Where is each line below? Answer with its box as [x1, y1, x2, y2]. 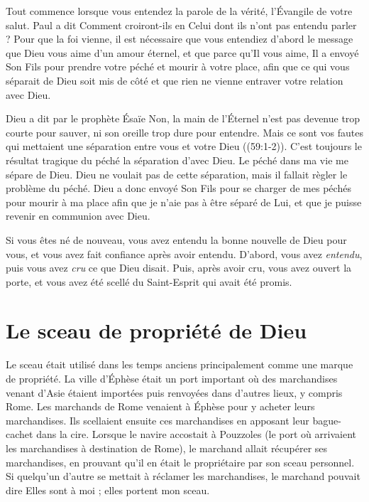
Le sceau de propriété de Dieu [6, 316, 307, 345]
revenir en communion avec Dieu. [6, 208, 150, 223]
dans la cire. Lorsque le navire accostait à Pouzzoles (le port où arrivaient [36, 427, 356, 442]
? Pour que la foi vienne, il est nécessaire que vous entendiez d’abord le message [6, 31, 353, 46]
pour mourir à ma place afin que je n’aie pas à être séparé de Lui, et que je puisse [6, 194, 362, 209]
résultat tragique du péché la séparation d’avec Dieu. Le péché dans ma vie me [6, 152, 348, 167]
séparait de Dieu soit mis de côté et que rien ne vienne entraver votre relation [6, 73, 343, 87]
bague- [312, 412, 341, 427]
